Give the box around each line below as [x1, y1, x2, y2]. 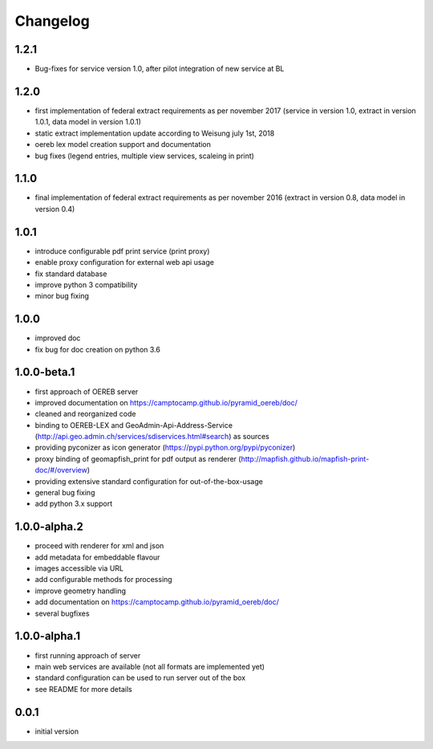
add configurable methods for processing [34, 575, 172, 584]
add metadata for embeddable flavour [34, 552, 160, 562]
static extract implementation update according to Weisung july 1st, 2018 [34, 128, 275, 138]
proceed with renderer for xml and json [34, 541, 164, 551]
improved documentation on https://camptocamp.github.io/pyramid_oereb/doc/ [34, 397, 298, 407]
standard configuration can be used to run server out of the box [34, 673, 246, 682]
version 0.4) [34, 204, 75, 214]
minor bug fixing [34, 291, 90, 301]
